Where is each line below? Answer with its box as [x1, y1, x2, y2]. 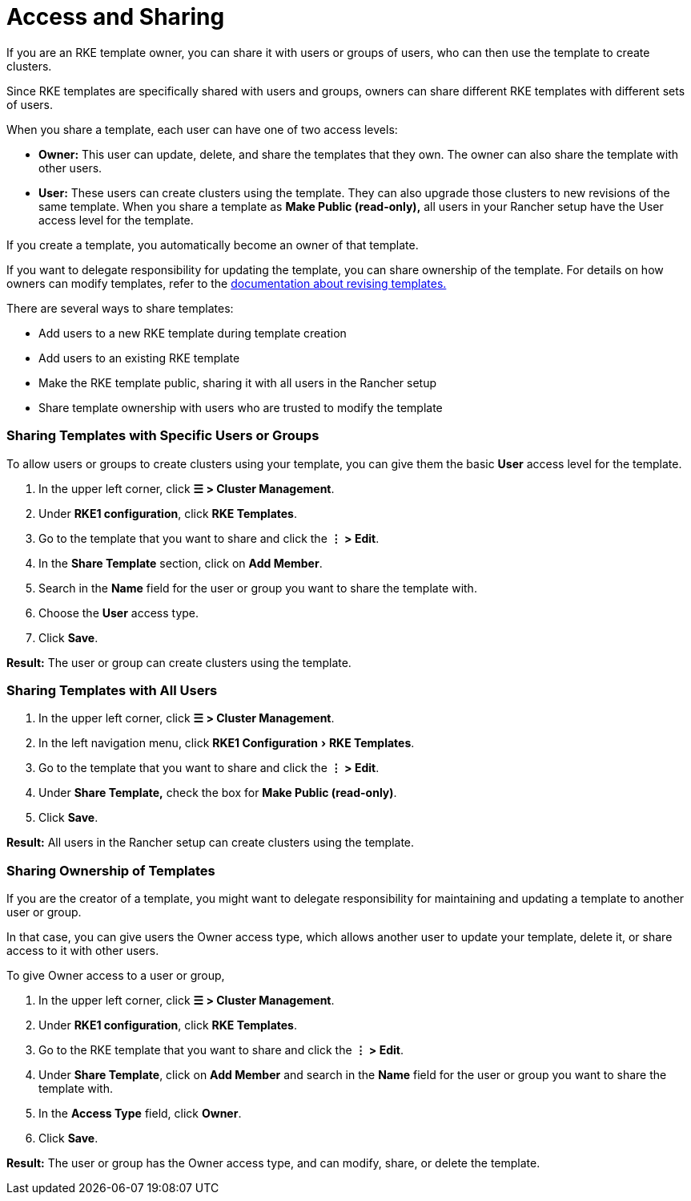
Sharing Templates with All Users [6, 681, 218, 698]
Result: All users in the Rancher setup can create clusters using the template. [6, 835, 415, 850]
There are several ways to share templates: [6, 301, 234, 315]
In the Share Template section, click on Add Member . [38, 556, 323, 570]
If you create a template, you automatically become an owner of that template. [6, 237, 419, 252]
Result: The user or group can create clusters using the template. [6, 655, 352, 669]
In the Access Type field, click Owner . [38, 1106, 242, 1120]
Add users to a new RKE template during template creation [38, 326, 347, 340]
